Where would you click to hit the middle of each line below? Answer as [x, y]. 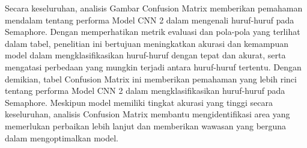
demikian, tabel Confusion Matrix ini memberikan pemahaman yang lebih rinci [151, 79]
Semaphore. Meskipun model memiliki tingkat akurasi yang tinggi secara [139, 102]
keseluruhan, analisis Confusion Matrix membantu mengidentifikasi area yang [147, 114]
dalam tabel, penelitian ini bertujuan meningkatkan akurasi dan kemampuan [147, 43]
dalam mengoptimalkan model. [62, 137]
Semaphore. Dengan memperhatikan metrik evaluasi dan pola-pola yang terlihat [153, 32]
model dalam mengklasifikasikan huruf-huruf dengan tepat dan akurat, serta [145, 55]
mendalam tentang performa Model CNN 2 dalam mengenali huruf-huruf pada [150, 20]
